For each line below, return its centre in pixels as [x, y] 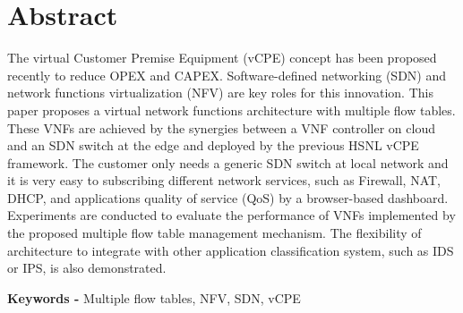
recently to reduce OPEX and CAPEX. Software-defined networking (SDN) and [227, 75]
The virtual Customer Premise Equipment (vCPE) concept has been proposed [222, 58]
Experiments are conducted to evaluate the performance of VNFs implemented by [231, 215]
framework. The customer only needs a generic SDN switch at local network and [228, 162]
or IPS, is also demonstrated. [87, 268]
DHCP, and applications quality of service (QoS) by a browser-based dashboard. [228, 197]
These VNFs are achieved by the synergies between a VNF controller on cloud [221, 127]
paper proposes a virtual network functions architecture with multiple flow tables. [231, 110]
